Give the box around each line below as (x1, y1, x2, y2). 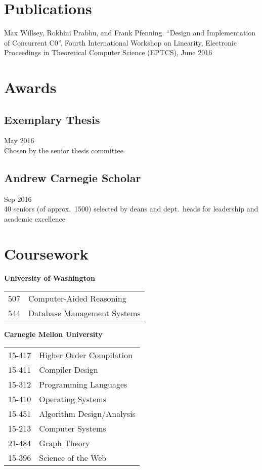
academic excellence (4, 213, 65, 224)
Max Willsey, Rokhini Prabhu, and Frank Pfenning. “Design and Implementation (4, 27, 256, 38)
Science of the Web (39, 451, 107, 463)
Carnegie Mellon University (4, 329, 103, 339)
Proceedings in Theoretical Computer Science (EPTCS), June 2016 (4, 47, 212, 58)
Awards (4, 77, 57, 98)
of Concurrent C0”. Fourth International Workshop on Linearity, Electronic (4, 37, 237, 48)
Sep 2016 (4, 193, 32, 204)
